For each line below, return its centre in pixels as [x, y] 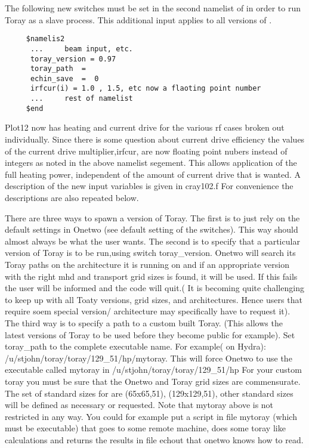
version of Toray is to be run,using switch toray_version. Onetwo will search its [150, 253]
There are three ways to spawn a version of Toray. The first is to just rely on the [152, 217]
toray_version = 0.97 [73, 59]
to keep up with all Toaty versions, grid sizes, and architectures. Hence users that [154, 299]
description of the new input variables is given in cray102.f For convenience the [149, 186]
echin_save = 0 [64, 78]
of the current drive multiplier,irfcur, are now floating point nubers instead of [146, 151]
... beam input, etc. [81, 49]
